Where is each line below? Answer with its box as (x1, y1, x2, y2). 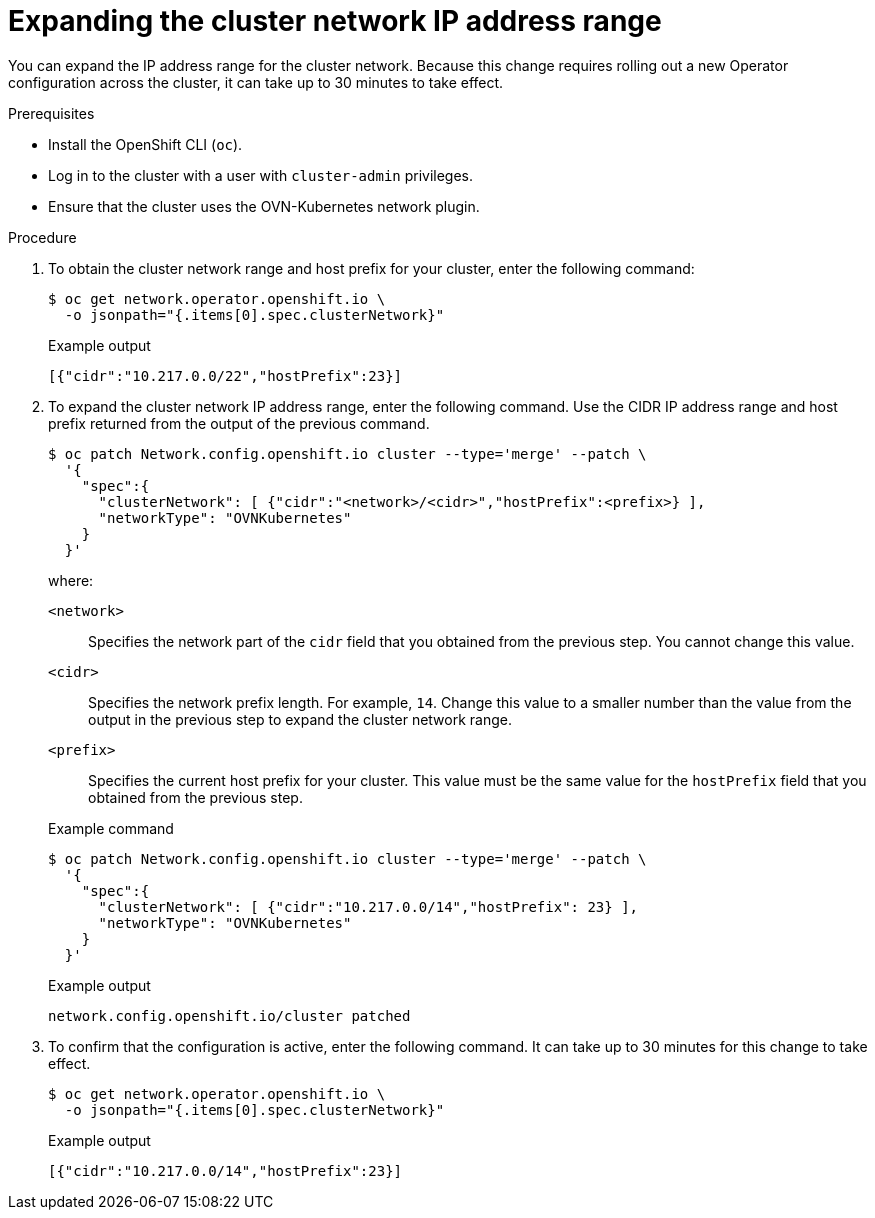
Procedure (8, 228, 77, 246)
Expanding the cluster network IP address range (8, 4, 662, 38)
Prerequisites (8, 104, 95, 122)
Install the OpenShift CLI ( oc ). (48, 135, 243, 153)
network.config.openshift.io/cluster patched (48, 1007, 411, 1024)
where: (48, 571, 94, 589)
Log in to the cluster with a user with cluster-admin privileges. (48, 166, 474, 184)
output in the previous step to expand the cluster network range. (88, 710, 512, 728)
